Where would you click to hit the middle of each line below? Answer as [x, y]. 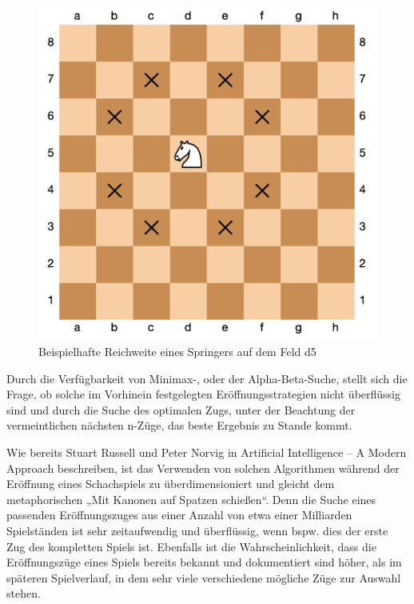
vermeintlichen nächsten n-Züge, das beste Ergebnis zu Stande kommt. [179, 425]
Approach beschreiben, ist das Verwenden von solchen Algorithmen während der [203, 468]
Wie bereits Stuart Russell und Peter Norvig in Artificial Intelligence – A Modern [207, 452]
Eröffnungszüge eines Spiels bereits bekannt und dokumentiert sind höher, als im [204, 562]
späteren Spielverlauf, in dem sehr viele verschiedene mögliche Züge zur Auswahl [204, 577]
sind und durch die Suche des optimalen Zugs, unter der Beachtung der [181, 409]
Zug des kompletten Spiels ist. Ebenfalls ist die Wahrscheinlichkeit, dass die [191, 546]
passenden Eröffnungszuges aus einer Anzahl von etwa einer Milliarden [179, 515]
